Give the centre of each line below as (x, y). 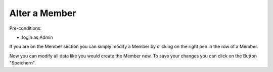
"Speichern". (23, 63)
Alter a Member (43, 13)
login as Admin (37, 37)
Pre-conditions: (26, 28)
